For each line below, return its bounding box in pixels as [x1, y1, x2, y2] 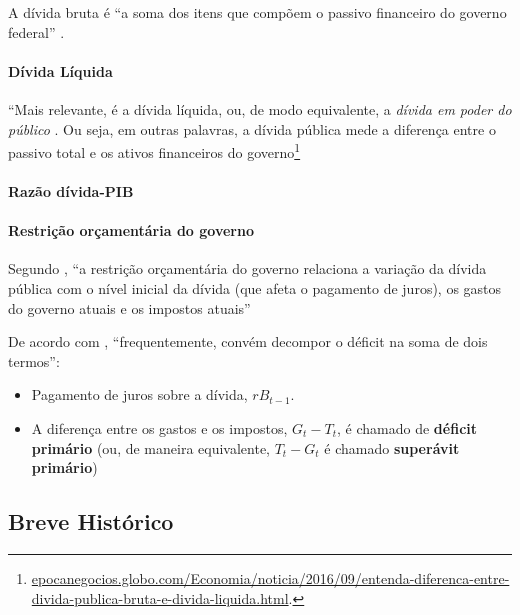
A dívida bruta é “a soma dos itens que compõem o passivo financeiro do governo [8, 2, 507, 22]
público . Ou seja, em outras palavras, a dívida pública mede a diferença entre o [8, 118, 496, 139]
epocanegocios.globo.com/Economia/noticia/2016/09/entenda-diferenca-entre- [31, 567, 510, 588]
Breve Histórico [8, 506, 174, 537]
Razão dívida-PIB [8, 181, 134, 202]
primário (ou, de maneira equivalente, [31, 437, 271, 458]
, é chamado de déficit [337, 417, 478, 438]
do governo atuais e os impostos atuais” [8, 297, 251, 318]
